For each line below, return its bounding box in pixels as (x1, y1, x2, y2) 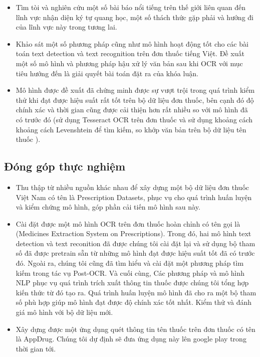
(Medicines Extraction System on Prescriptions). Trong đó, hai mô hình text (16, 228, 251, 239)
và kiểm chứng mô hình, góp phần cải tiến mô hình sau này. (16, 202, 200, 212)
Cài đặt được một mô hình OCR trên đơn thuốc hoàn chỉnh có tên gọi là (16, 218, 240, 229)
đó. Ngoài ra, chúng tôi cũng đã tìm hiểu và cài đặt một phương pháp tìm (16, 258, 244, 268)
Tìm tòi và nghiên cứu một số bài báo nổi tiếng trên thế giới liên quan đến (16, 2, 246, 12)
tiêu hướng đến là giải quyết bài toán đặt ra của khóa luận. (16, 68, 198, 78)
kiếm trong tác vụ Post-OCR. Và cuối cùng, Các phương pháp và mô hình (16, 267, 245, 278)
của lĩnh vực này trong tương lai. (16, 22, 117, 32)
